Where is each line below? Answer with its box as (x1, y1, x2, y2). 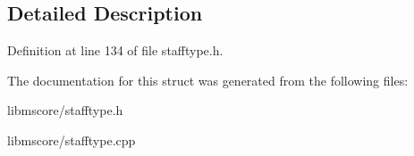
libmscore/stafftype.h (7, 101, 123, 119)
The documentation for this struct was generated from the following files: (7, 70, 409, 89)
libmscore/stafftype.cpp (7, 130, 136, 149)
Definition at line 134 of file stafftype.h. (7, 41, 224, 60)
